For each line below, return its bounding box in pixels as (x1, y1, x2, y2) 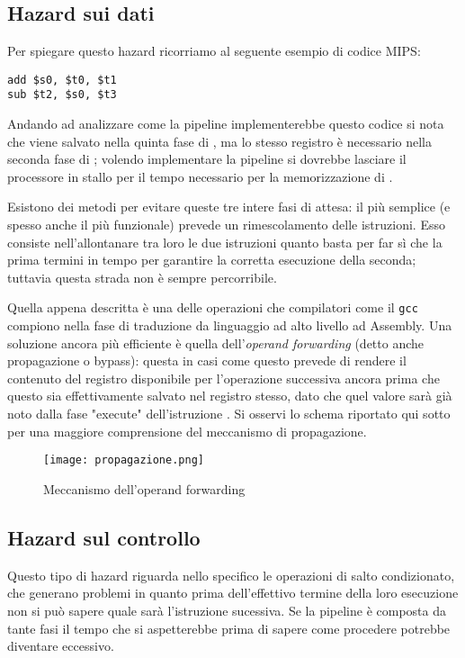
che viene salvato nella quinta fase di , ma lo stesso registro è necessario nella (7, 131, 432, 150)
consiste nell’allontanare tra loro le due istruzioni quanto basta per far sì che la (7, 232, 443, 251)
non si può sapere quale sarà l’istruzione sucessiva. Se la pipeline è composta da (7, 600, 446, 619)
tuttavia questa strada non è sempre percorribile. (7, 267, 277, 286)
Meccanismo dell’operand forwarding (43, 479, 246, 498)
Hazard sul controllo (7, 523, 201, 551)
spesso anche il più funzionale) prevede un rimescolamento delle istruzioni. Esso (7, 215, 445, 234)
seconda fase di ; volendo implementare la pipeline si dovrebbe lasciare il (7, 149, 407, 168)
